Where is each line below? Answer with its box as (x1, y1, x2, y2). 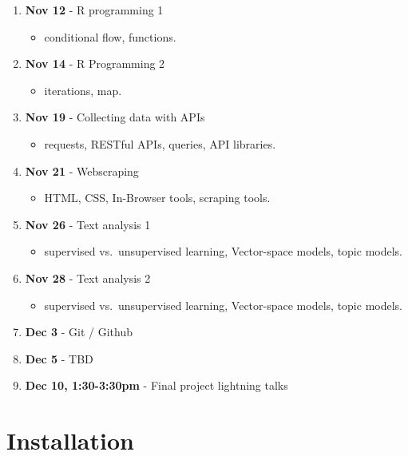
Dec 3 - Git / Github (25, 323, 133, 340)
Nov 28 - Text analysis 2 (25, 269, 151, 286)
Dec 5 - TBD (25, 350, 93, 367)
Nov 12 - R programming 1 (25, 2, 164, 18)
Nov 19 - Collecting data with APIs (25, 109, 205, 125)
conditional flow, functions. (44, 28, 176, 45)
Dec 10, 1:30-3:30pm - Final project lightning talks (25, 377, 288, 394)
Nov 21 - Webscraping (25, 162, 139, 179)
